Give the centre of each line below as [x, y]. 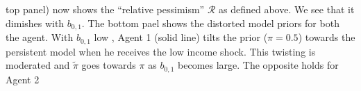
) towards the [327, 37]
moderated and [38, 65]
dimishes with [35, 23]
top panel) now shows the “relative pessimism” [105, 9]
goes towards [109, 65]
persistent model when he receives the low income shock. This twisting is [161, 51]
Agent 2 [23, 79]
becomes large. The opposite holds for [258, 65]
